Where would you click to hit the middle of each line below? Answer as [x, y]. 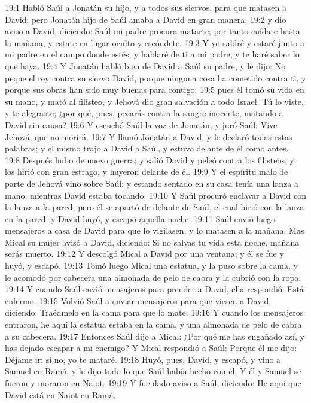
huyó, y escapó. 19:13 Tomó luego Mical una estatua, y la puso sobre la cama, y [151, 266]
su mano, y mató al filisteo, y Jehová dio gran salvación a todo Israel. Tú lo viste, [154, 101]
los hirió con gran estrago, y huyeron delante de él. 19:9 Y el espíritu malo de [147, 172]
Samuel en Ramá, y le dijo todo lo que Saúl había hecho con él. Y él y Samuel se [153, 371]
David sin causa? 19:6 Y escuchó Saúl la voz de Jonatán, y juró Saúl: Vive [141, 124]
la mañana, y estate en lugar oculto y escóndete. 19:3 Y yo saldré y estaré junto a [155, 42]
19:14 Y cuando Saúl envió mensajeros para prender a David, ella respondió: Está [154, 289]
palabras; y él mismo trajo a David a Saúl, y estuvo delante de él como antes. [147, 148]
